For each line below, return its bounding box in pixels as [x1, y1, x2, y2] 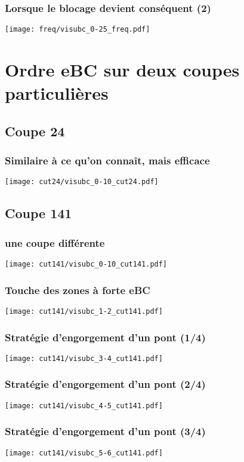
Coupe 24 [5, 121, 65, 140]
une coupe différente [5, 235, 105, 250]
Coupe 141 [5, 204, 72, 222]
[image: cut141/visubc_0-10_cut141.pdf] [5, 260, 168, 269]
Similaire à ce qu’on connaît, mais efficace [5, 153, 210, 168]
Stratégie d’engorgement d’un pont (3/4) [5, 424, 206, 439]
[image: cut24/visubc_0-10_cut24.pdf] [5, 178, 159, 186]
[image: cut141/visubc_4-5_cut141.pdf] [5, 401, 163, 410]
